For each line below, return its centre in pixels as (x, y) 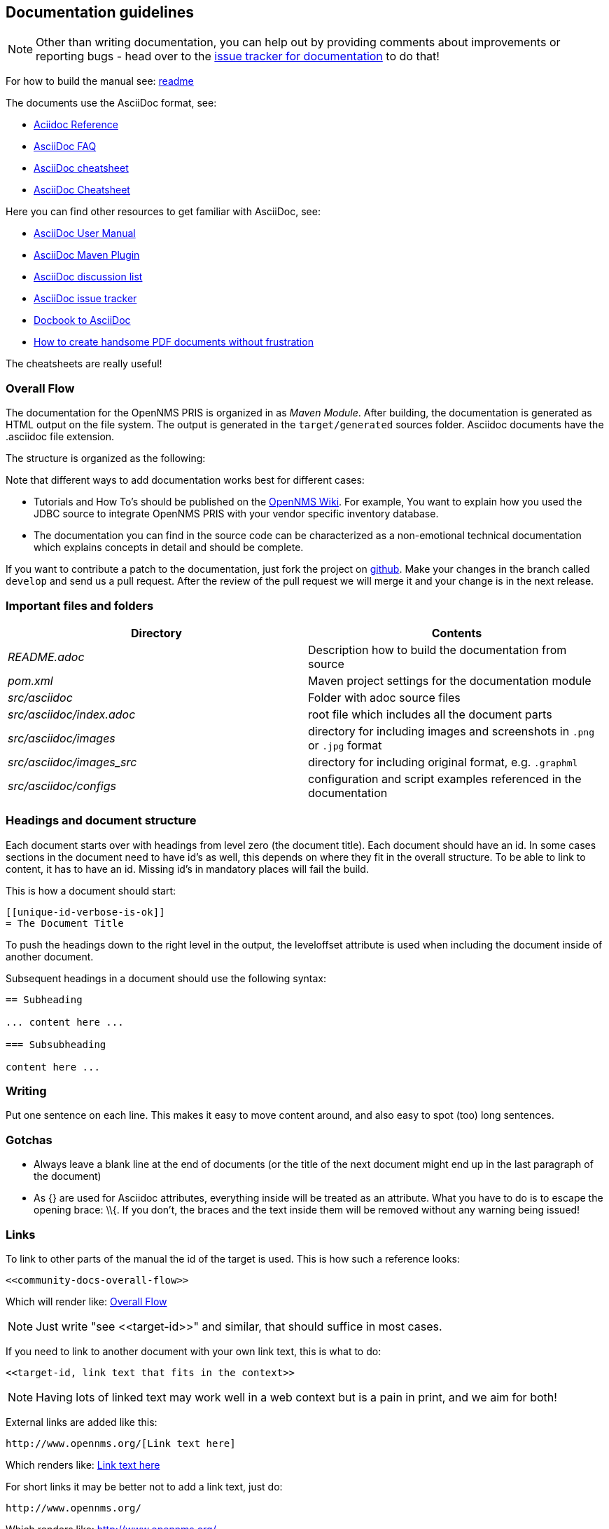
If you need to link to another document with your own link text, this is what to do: (194, 1351)
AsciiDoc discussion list (88, 277)
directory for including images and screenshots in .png (451, 731)
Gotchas (29, 1140)
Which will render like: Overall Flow (86, 1301)
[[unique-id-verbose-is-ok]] (85, 912)
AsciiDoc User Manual (85, 233)
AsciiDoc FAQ (65, 147)
